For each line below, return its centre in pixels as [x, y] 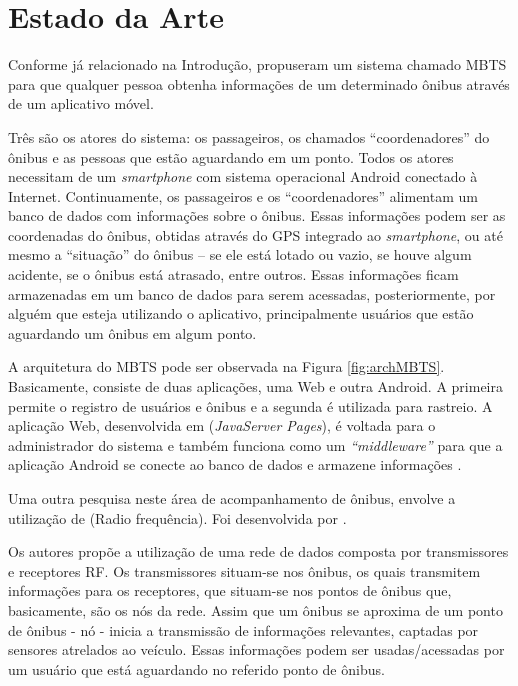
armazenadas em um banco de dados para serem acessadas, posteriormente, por [252, 293]
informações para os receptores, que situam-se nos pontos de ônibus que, [230, 590]
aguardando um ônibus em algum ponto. [132, 332]
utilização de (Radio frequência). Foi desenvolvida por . [177, 517]
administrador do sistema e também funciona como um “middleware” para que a [255, 444]
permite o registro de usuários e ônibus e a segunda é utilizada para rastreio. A [250, 405]
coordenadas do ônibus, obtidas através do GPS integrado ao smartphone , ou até [255, 234]
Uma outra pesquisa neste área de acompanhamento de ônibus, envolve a [232, 498]
